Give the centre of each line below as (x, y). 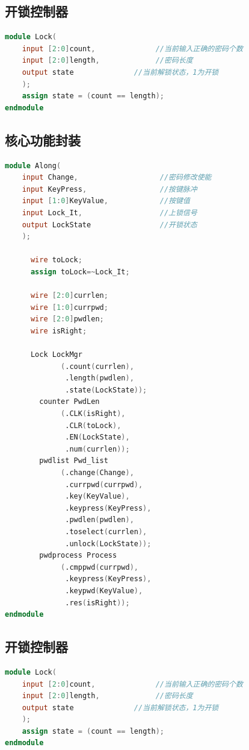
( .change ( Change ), (97, 473)
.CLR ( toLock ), (93, 425)
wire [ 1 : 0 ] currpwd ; (69, 307)
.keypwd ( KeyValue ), (104, 591)
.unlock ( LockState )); (108, 544)
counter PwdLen (69, 402)
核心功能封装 (43, 140)
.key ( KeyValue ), (97, 496)
